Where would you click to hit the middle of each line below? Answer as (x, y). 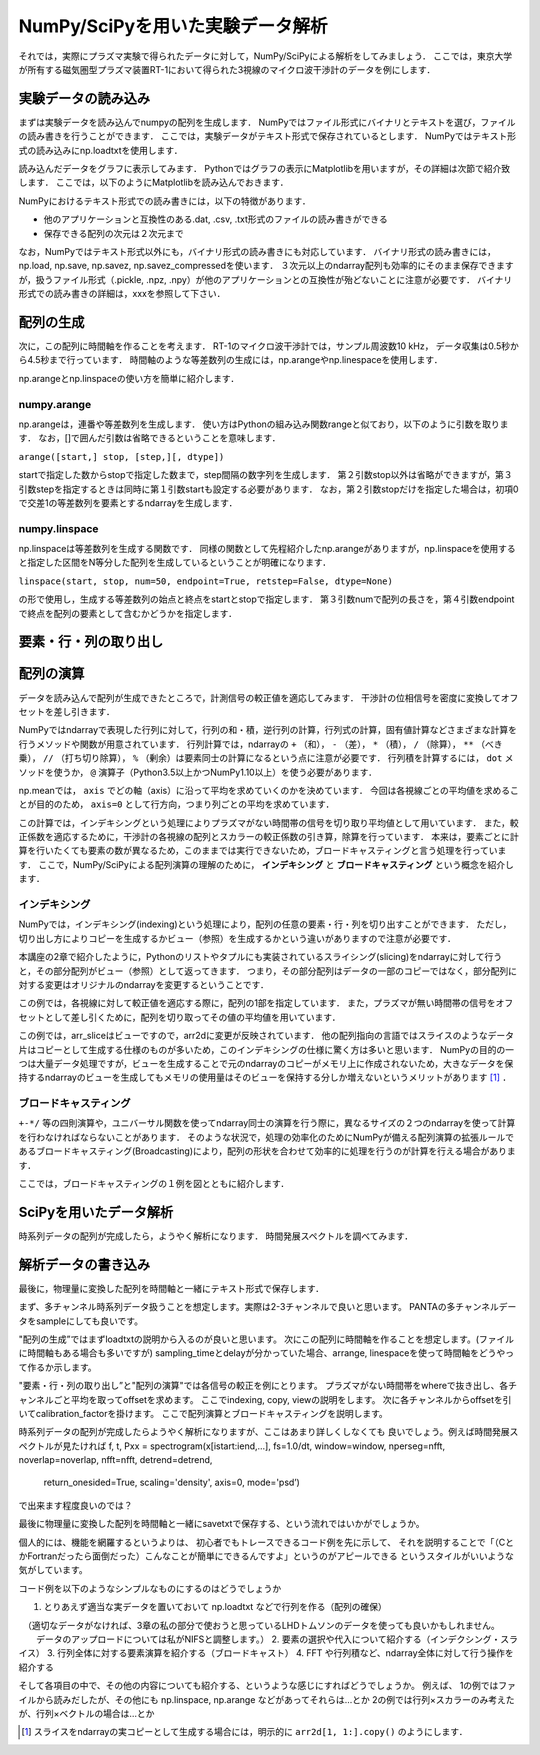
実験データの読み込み (84, 98)
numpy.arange (55, 404)
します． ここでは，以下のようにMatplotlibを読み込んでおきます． (153, 182)
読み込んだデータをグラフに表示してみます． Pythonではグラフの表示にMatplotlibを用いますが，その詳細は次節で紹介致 (264, 169)
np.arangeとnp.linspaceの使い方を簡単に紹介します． (129, 378)
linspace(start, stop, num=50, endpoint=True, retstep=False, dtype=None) (206, 581)
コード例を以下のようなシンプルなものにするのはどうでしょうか (150, 1588)
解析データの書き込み (84, 1264)
